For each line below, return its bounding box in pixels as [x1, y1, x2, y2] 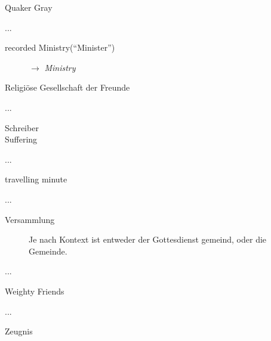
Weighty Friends [5, 284, 64, 297]
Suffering [5, 133, 38, 145]
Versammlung [5, 213, 55, 225]
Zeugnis [5, 325, 33, 337]
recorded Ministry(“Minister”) [5, 41, 115, 54]
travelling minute [5, 173, 67, 185]
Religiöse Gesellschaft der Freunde [5, 81, 130, 94]
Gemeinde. [29, 244, 67, 257]
